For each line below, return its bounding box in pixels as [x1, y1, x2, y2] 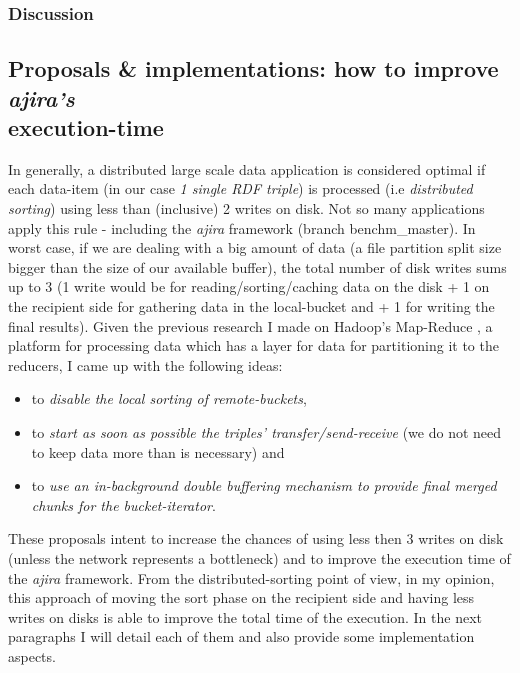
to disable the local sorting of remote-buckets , [31, 388, 307, 409]
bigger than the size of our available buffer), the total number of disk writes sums [8, 256, 507, 277]
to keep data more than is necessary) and [31, 441, 285, 462]
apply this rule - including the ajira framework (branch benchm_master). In [8, 217, 476, 238]
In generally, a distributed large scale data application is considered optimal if [8, 158, 486, 179]
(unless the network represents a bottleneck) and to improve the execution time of [8, 547, 511, 568]
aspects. [8, 645, 56, 666]
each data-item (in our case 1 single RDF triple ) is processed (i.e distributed [8, 178, 473, 199]
